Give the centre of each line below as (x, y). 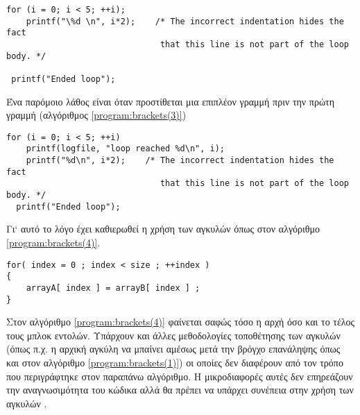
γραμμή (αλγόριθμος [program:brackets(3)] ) (96, 115)
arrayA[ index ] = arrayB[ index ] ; (113, 288)
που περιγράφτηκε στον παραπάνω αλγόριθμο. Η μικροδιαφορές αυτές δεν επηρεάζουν (180, 376)
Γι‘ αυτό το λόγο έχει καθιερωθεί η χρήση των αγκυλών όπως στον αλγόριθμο (163, 229)
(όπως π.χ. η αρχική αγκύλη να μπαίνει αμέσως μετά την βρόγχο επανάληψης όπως (173, 349)
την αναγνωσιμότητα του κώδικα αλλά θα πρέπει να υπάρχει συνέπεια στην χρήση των (180, 390)
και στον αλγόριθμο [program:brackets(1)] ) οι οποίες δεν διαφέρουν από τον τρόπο (175, 362)
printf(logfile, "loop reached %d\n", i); (125, 149)
